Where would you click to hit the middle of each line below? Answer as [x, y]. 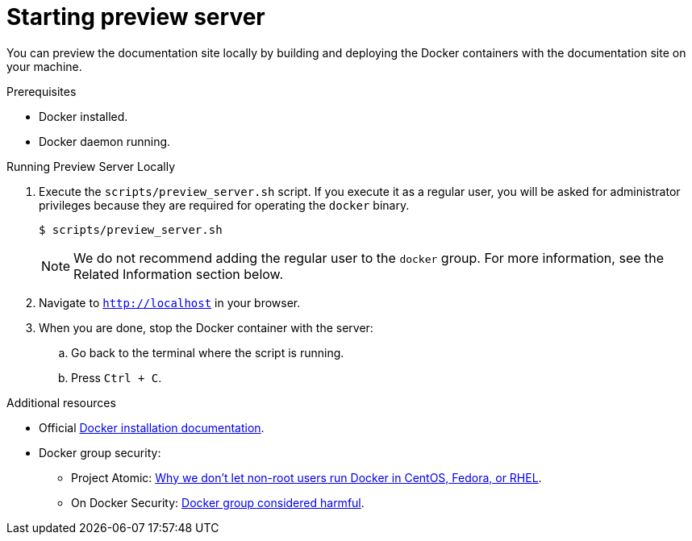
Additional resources [61, 402]
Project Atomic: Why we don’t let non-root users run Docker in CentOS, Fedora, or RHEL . [306, 477]
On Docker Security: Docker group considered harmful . [218, 502]
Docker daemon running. [105, 141]
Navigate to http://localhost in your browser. [170, 302]
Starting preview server [136, 17]
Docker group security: [100, 452]
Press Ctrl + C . [117, 377]
